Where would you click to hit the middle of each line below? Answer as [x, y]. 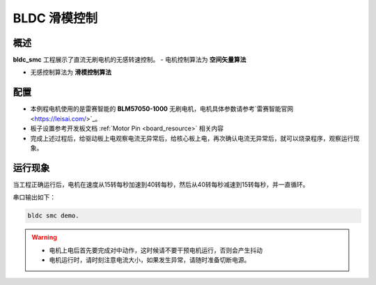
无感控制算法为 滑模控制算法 [71, 72]
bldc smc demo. [53, 216]
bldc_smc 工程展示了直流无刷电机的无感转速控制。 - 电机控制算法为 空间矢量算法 [130, 60]
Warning [44, 238]
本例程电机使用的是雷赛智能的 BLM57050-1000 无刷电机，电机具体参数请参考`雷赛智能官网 [162, 109]
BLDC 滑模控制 [55, 18]
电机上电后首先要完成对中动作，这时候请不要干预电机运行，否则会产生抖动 [156, 250]
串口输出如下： [34, 197]
